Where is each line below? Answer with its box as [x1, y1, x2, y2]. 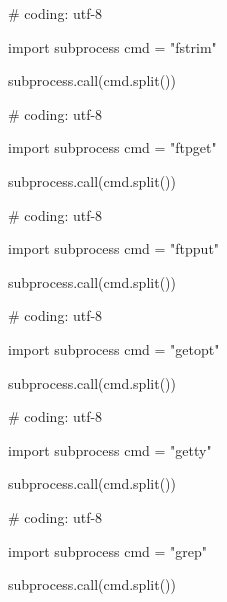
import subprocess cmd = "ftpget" [8, 137, 217, 158]
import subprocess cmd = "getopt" [8, 338, 220, 359]
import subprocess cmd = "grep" [8, 540, 208, 561]
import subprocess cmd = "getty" [8, 439, 212, 460]
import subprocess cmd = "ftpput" [8, 238, 220, 259]
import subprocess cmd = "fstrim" [8, 36, 217, 57]
